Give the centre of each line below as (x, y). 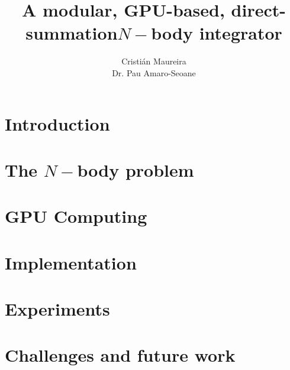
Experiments (57, 309)
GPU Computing (76, 216)
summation (72, 33)
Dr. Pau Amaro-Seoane (154, 72)
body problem (136, 169)
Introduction (57, 123)
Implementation (71, 262)
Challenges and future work (120, 355)
